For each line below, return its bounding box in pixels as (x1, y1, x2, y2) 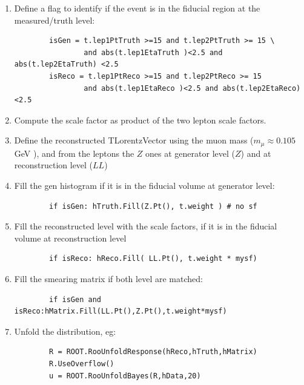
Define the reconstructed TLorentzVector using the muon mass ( (14, 134, 254, 146)
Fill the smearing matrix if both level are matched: (14, 272, 203, 285)
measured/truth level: (14, 13, 95, 26)
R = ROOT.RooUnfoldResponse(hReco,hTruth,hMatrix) (49, 347, 257, 357)
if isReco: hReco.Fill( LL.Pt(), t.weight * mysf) (49, 254, 257, 263)
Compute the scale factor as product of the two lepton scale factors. (14, 113, 266, 126)
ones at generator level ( (145, 146, 235, 159)
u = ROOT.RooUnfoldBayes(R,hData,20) (49, 371, 201, 380)
